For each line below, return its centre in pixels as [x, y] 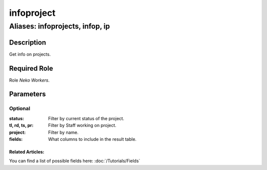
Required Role [31, 68]
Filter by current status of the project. [86, 118]
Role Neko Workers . [29, 80]
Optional [20, 109]
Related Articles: [27, 152]
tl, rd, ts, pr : [21, 126]
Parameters [27, 94]
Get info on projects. [30, 54]
